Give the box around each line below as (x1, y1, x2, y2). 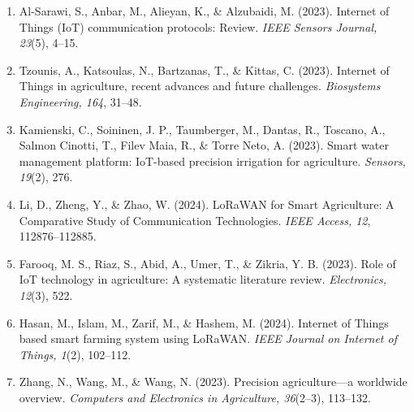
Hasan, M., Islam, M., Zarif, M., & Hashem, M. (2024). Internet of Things (19, 314, 389, 331)
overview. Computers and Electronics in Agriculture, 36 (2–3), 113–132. (19, 388, 371, 405)
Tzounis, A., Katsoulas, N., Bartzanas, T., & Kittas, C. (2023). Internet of (19, 61, 390, 78)
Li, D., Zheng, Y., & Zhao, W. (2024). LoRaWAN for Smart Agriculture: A (19, 195, 395, 212)
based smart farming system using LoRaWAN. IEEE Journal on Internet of (19, 330, 397, 347)
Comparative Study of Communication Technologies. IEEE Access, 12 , (19, 211, 371, 228)
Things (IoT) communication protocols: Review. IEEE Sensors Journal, (19, 18, 377, 35)
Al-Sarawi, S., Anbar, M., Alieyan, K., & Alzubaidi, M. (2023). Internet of (19, 2, 390, 19)
